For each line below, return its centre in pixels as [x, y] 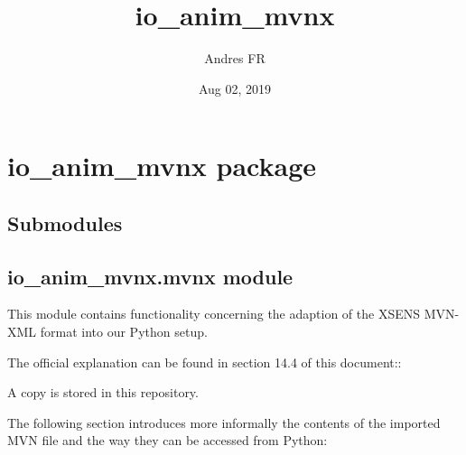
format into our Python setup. [124, 332]
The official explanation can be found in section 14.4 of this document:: [205, 362]
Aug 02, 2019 [235, 88]
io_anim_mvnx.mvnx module [150, 276]
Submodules [65, 223]
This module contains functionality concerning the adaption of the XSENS [214, 314]
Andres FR [235, 58]
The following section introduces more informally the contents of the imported [224, 422]
